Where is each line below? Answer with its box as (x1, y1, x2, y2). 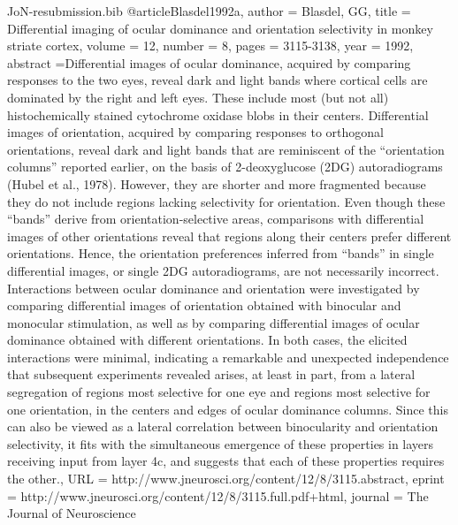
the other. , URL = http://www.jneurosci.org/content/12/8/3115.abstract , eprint (7, 469, 445, 488)
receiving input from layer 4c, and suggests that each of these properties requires (7, 452, 445, 470)
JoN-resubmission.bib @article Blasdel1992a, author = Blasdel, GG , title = (7, 2, 411, 19)
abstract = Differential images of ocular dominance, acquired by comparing (7, 53, 411, 72)
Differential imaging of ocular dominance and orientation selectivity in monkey (7, 19, 433, 37)
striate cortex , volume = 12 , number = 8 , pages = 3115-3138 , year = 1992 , (7, 36, 414, 55)
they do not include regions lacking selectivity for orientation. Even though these (7, 192, 446, 210)
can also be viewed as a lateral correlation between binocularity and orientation (7, 417, 439, 436)
